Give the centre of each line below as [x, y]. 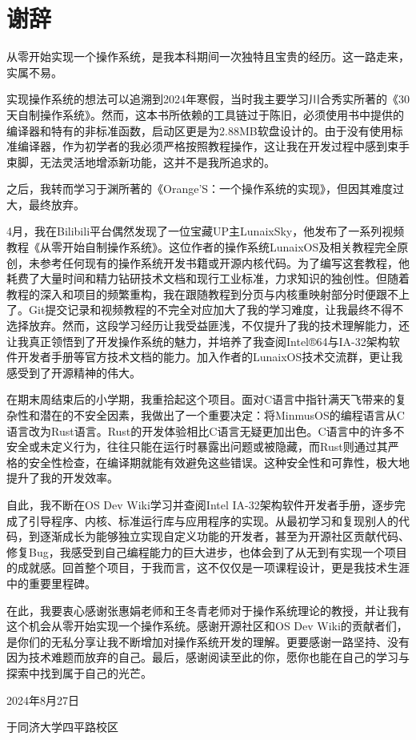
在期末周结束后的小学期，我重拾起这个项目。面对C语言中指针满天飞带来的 [201, 399]
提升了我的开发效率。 [62, 478]
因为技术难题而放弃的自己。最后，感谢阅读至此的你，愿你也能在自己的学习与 [208, 657]
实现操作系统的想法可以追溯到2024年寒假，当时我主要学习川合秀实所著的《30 [208, 99]
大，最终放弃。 [46, 204]
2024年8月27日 [43, 700]
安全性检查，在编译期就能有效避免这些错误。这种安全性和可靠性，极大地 [219, 462]
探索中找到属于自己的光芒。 [79, 672]
